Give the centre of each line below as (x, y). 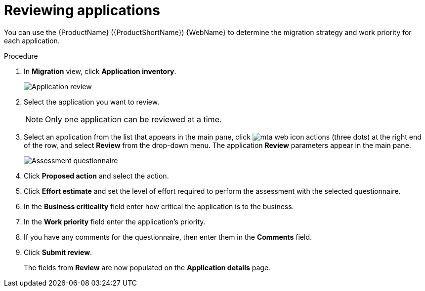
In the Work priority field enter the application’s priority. (115, 221)
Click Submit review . (58, 252)
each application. (32, 40)
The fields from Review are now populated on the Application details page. (147, 267)
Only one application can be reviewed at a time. (133, 119)
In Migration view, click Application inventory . (100, 71)
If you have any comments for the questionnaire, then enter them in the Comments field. (168, 237)
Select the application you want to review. (92, 102)
